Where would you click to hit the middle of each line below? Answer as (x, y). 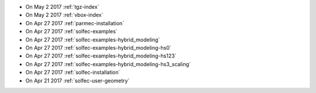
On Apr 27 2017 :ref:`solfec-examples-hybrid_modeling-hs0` (99, 47)
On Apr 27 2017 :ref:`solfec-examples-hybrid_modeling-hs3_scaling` (108, 64)
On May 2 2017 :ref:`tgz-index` (62, 7)
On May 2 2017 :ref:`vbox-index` (64, 15)
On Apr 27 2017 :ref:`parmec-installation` (75, 23)
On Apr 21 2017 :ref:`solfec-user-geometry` (78, 80)
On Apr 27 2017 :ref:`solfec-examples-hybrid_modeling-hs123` (101, 56)
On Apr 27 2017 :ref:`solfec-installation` (73, 73)
